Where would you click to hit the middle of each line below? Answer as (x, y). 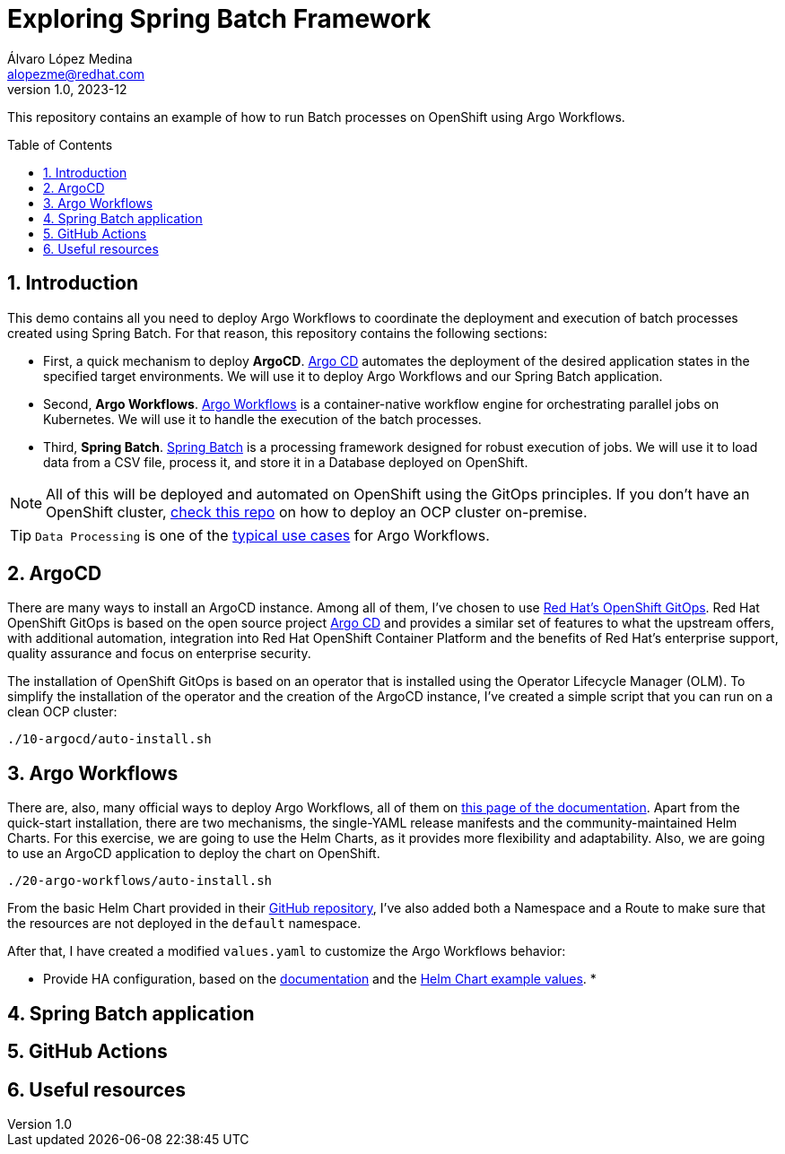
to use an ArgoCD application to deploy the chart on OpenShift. (194, 854)
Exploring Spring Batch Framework (219, 19)
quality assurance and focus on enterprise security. (159, 654)
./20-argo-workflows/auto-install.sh (140, 881)
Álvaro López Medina (70, 58)
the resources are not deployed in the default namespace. (184, 924)
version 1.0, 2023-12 (67, 89)
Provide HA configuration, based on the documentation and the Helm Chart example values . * (320, 979)
